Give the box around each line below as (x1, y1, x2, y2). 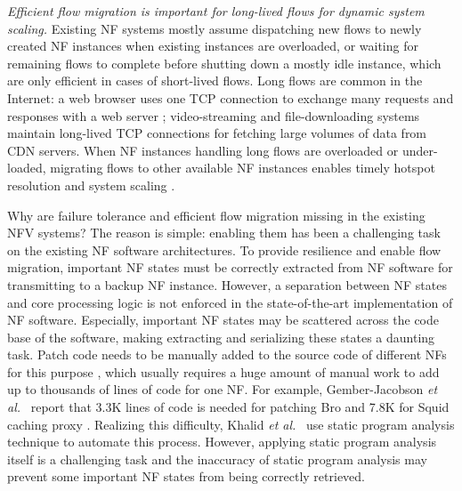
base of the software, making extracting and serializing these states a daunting (7, 327, 435, 346)
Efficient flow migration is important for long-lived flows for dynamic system (7, 2, 425, 20)
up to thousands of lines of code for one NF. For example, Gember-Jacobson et (7, 380, 438, 398)
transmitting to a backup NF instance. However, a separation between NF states (7, 275, 447, 294)
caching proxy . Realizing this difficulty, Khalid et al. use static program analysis (7, 415, 455, 433)
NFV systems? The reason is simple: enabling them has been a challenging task (7, 223, 441, 242)
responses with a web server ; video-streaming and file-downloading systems (7, 106, 420, 125)
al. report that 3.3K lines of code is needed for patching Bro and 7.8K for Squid (7, 398, 450, 416)
